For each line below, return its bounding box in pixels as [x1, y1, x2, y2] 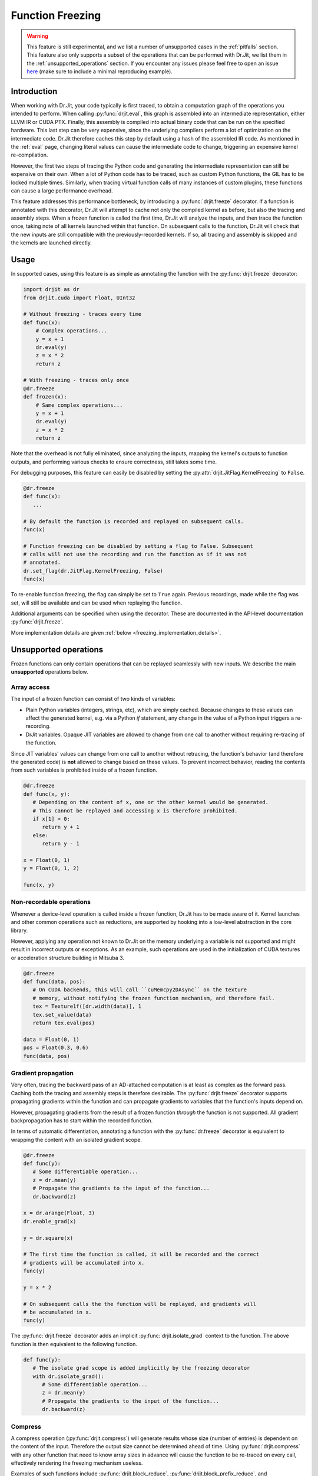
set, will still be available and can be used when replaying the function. [11, 599, 183, 606]
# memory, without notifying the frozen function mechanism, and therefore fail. [32, 995, 275, 1001]
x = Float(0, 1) [23, 857, 71, 863]
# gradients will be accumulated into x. [23, 1259, 145, 1266]
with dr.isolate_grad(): [32, 1373, 104, 1380]
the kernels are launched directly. [11, 239, 92, 246]
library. [11, 927, 28, 934]
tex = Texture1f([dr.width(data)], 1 [32, 1003, 141, 1010]
